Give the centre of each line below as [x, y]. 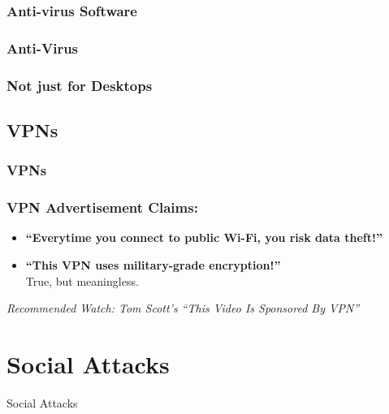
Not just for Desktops [80, 85]
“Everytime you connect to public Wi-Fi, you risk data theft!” [204, 237]
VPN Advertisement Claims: [102, 207]
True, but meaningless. [82, 280]
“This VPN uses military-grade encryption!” [153, 264]
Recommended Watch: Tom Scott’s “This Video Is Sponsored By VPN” [183, 308]
